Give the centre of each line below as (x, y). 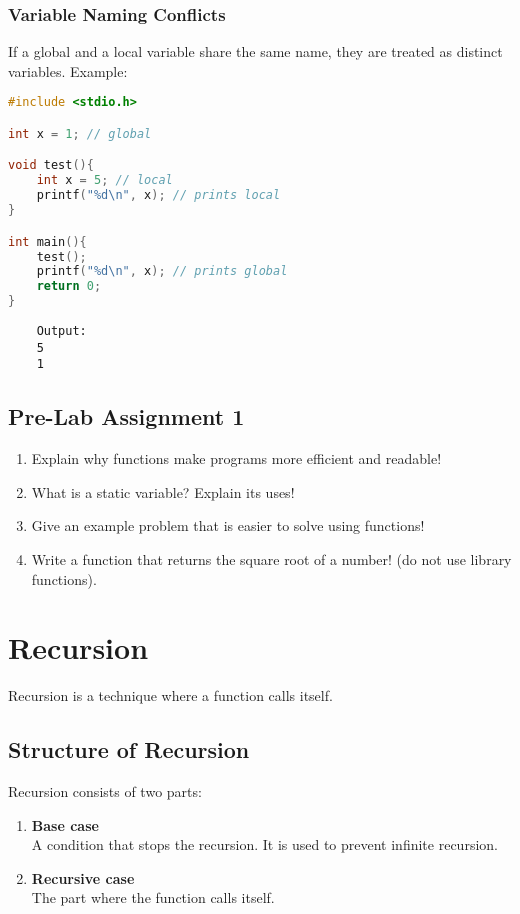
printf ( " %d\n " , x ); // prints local (158, 195)
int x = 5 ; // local (104, 180)
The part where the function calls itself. (153, 897)
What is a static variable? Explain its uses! (163, 491)
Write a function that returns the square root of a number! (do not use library (271, 558)
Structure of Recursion (129, 749)
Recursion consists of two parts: (105, 791)
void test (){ (51, 165)
